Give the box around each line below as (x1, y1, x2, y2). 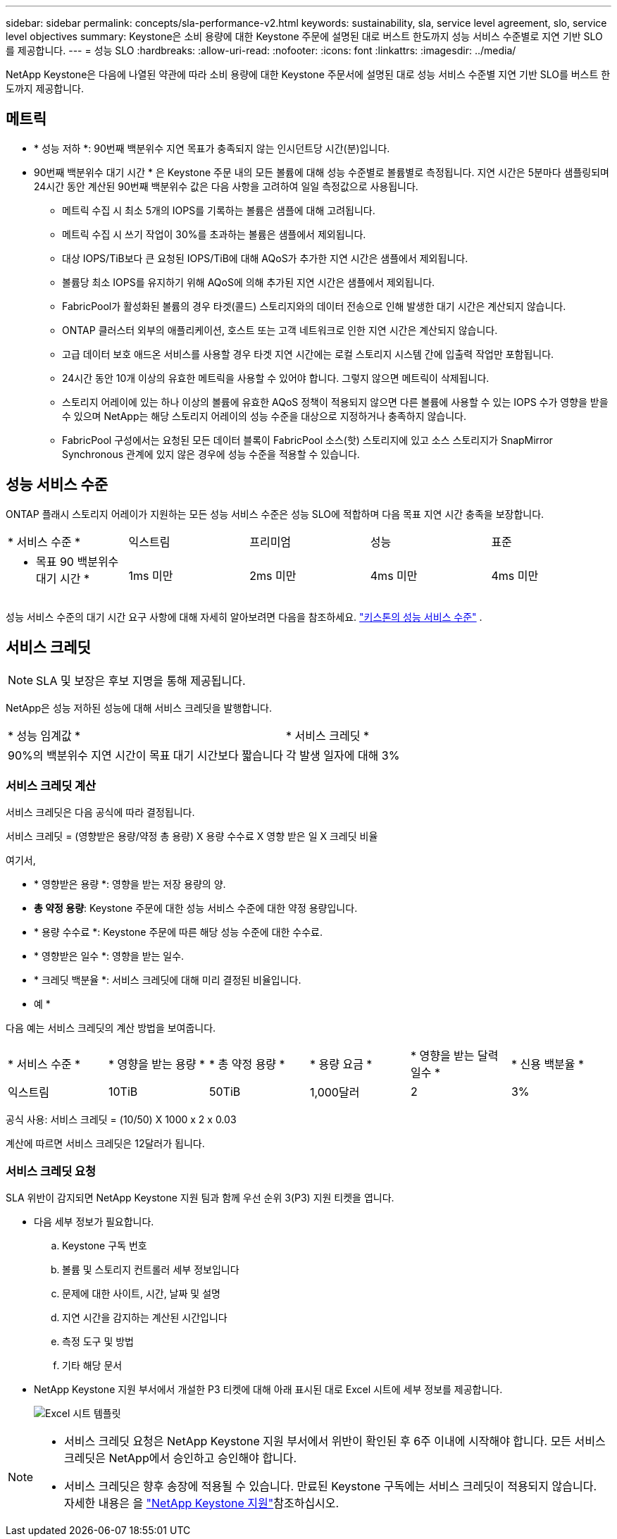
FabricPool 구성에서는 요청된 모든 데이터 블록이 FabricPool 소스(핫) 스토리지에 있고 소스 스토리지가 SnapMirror (62, 433, 553, 446)
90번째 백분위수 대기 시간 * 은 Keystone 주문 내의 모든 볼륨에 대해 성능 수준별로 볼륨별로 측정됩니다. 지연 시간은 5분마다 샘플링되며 (34, 166, 609, 178)
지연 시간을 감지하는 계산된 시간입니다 (62, 1311, 228, 1324)
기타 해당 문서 (62, 1359, 123, 1372)
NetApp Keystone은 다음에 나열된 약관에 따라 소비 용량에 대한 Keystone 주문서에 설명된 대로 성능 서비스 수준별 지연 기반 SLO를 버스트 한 (6, 68, 611, 80)
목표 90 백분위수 (36, 554, 119, 569)
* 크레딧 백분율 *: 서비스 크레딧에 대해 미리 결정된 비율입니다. (34, 974, 301, 987)
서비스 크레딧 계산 (6, 778, 96, 793)
